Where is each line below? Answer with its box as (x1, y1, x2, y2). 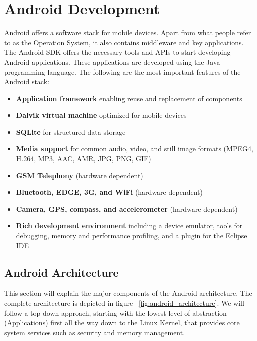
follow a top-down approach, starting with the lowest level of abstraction (4, 307, 227, 318)
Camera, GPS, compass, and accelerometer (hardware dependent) (16, 203, 238, 214)
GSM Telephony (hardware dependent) (16, 170, 143, 180)
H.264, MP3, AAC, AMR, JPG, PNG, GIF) (16, 153, 151, 164)
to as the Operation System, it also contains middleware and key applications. (4, 37, 244, 47)
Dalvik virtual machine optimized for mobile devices (16, 110, 187, 120)
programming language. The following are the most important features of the (4, 66, 241, 77)
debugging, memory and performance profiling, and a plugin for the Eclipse (16, 230, 247, 241)
